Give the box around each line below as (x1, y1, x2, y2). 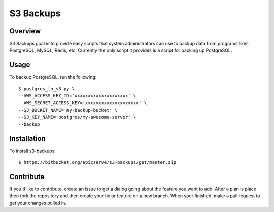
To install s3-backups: (9, 148, 56, 154)
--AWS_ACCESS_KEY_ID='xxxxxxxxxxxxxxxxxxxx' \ (18, 93, 136, 99)
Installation (9, 134, 46, 143)
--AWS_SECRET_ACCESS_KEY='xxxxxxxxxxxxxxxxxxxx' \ (18, 100, 147, 106)
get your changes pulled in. (9, 200, 67, 206)
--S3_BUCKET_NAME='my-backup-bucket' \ (18, 107, 118, 113)
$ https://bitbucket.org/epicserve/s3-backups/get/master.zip (18, 160, 177, 165)
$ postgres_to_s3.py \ (18, 86, 75, 91)
